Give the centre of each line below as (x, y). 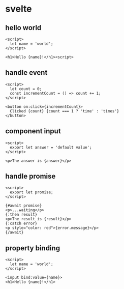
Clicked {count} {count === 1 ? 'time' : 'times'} (65, 111)
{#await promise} (24, 206)
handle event (26, 73)
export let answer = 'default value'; (51, 147)
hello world (23, 28)
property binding (33, 248)
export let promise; (32, 192)
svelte (19, 9)
